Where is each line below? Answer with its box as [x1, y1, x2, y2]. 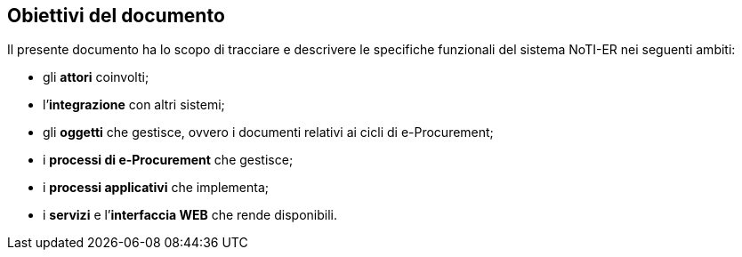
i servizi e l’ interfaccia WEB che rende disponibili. [43, 207, 337, 223]
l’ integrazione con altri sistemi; [43, 97, 225, 113]
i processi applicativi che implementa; [43, 180, 269, 196]
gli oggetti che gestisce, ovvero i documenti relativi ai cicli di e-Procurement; [43, 124, 494, 141]
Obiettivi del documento [7, 4, 225, 27]
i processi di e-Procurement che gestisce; [43, 152, 294, 168]
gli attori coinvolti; [43, 69, 149, 85]
